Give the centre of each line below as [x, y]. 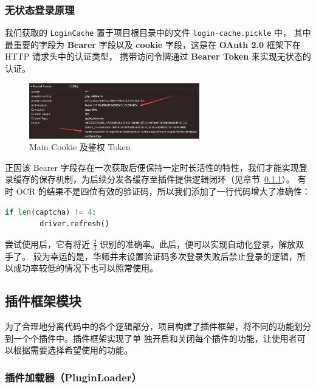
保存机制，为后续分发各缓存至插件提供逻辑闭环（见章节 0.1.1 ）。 [167, 179]
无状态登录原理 [40, 9]
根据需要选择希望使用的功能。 [73, 350]
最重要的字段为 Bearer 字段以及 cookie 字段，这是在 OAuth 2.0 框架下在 [153, 44]
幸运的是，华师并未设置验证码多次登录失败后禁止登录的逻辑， [173, 256]
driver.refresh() [74, 224]
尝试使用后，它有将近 [47, 244]
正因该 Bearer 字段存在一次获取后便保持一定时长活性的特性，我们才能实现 [152, 167]
